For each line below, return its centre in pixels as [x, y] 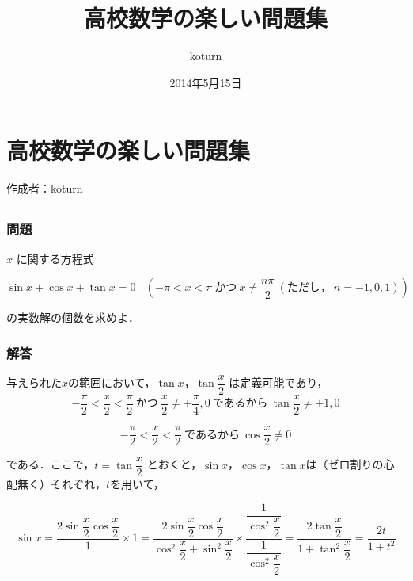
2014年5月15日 [206, 82]
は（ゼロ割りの [345, 464]
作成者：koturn [45, 188]
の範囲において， [112, 382]
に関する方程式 [55, 258]
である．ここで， [51, 464]
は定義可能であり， [278, 382]
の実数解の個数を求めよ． [73, 317]
